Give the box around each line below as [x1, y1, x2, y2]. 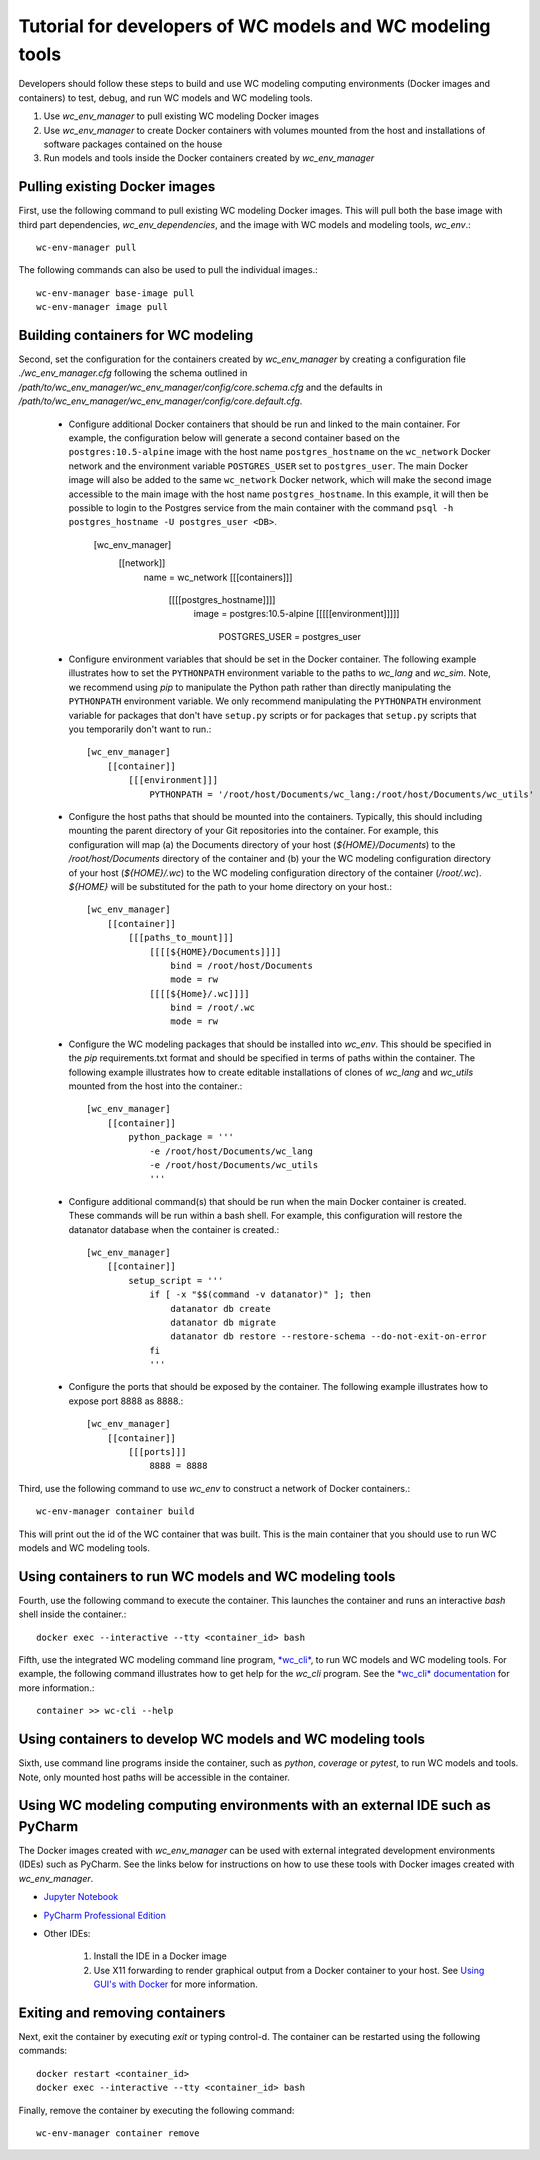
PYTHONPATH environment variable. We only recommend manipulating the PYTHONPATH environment [68, 695, 482, 707]
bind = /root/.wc [170, 1002, 255, 1014]
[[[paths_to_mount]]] [128, 932, 235, 944]
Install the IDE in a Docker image [93, 1950, 227, 1962]
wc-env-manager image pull [36, 301, 169, 313]
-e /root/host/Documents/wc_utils [149, 1159, 319, 1170]
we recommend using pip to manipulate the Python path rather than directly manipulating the [68, 681, 452, 693]
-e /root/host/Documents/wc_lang [149, 1145, 314, 1157]
